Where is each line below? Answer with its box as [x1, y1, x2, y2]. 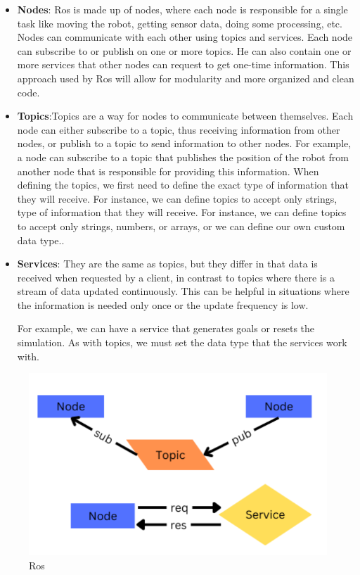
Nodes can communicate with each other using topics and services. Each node [17, 30, 353, 44]
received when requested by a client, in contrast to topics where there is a [17, 270, 335, 284]
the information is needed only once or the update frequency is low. [17, 297, 309, 312]
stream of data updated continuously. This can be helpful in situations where [17, 284, 349, 298]
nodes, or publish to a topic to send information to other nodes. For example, [17, 136, 352, 151]
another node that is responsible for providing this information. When [17, 163, 319, 178]
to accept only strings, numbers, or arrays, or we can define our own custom [17, 218, 345, 233]
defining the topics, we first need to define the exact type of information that [17, 177, 349, 192]
